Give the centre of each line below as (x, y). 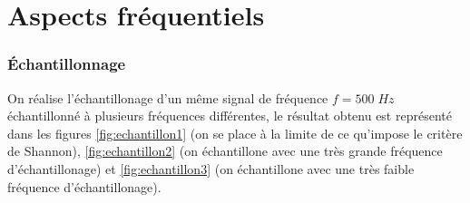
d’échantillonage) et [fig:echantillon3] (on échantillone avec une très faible (211, 168)
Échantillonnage (67, 64)
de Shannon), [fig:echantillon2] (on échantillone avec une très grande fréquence (225, 151)
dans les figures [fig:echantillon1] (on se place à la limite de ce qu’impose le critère (235, 133)
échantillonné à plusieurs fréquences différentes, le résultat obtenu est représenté (230, 116)
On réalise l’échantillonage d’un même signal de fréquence (168, 97)
